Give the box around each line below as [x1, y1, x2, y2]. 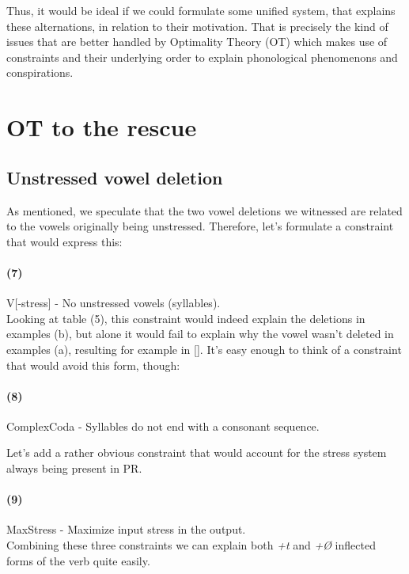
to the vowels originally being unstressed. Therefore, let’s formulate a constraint [6, 218, 394, 234]
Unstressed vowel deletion [6, 165, 223, 189]
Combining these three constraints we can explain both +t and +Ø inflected [6, 537, 376, 553]
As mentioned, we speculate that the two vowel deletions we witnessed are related [6, 202, 403, 219]
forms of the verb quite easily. [6, 552, 150, 568]
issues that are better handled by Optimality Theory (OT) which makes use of [6, 33, 388, 50]
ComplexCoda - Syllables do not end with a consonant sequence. [6, 417, 320, 434]
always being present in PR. [6, 460, 142, 477]
